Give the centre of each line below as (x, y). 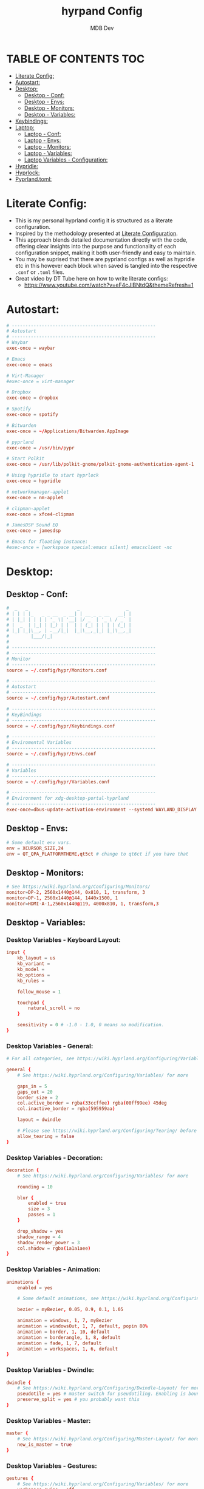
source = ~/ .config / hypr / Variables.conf (58, 782)
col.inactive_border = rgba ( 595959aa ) (66, 1109)
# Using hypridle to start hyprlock (53, 475)
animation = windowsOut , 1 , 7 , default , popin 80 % (83, 1326)
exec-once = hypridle (34, 481)
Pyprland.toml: (33, 179)
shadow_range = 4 (39, 1237)
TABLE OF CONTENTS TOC (76, 59)
